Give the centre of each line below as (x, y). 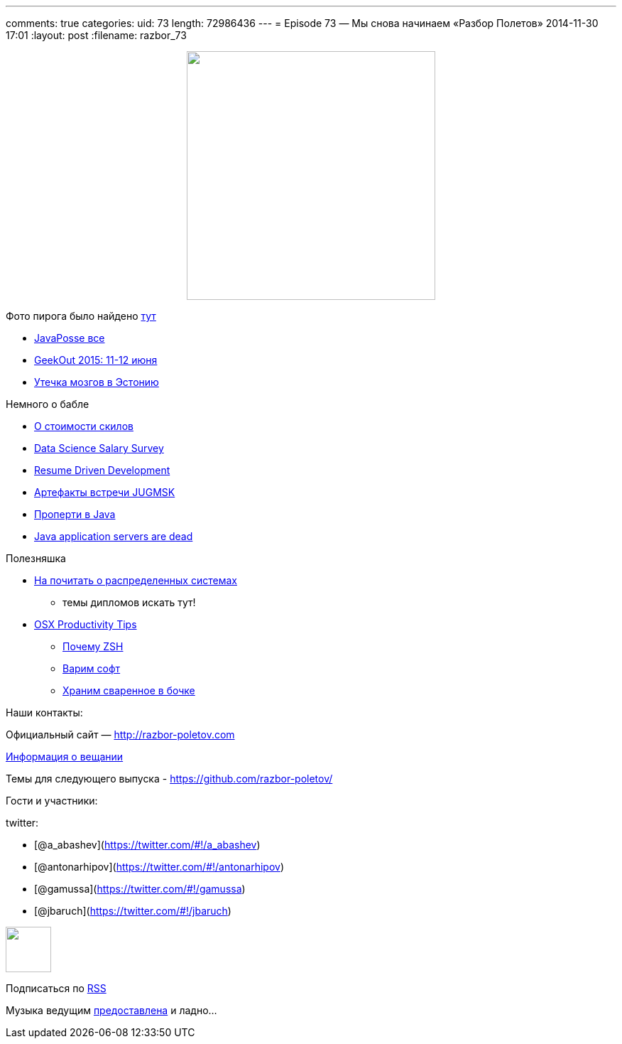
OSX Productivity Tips (86, 624)
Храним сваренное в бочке (129, 690)
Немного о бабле (48, 404)
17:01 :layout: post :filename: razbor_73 (96, 35)
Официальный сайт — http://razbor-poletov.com (120, 734)
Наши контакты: (44, 712)
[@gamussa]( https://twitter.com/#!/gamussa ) (140, 889)
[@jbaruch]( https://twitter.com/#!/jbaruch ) (133, 911)
